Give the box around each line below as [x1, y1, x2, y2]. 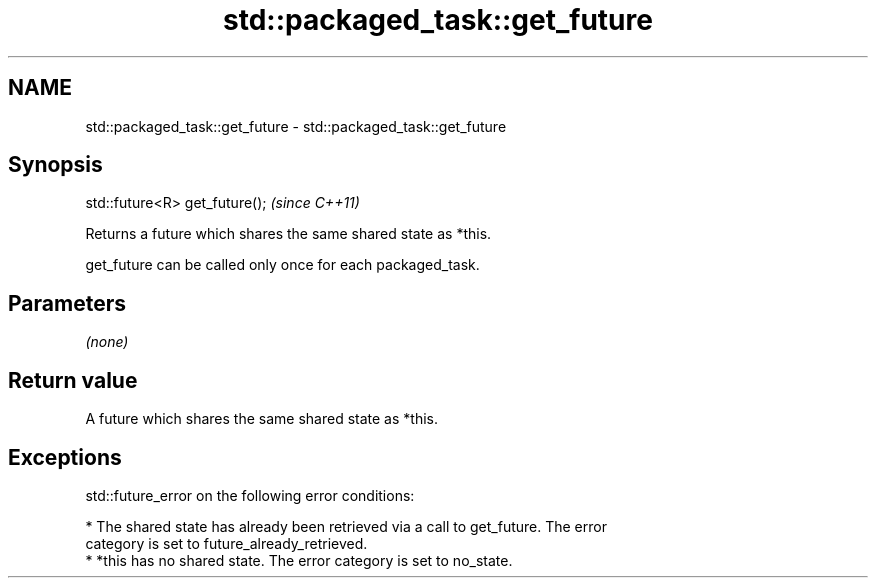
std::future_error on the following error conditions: [85, 486, 415, 504]
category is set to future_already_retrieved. [85, 534, 368, 552]
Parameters [8, 290, 126, 316]
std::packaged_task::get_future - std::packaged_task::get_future [85, 117, 507, 135]
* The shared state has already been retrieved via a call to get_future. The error [85, 517, 607, 535]
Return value [8, 367, 138, 393]
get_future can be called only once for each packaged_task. [85, 256, 480, 274]
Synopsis [8, 152, 103, 178]
